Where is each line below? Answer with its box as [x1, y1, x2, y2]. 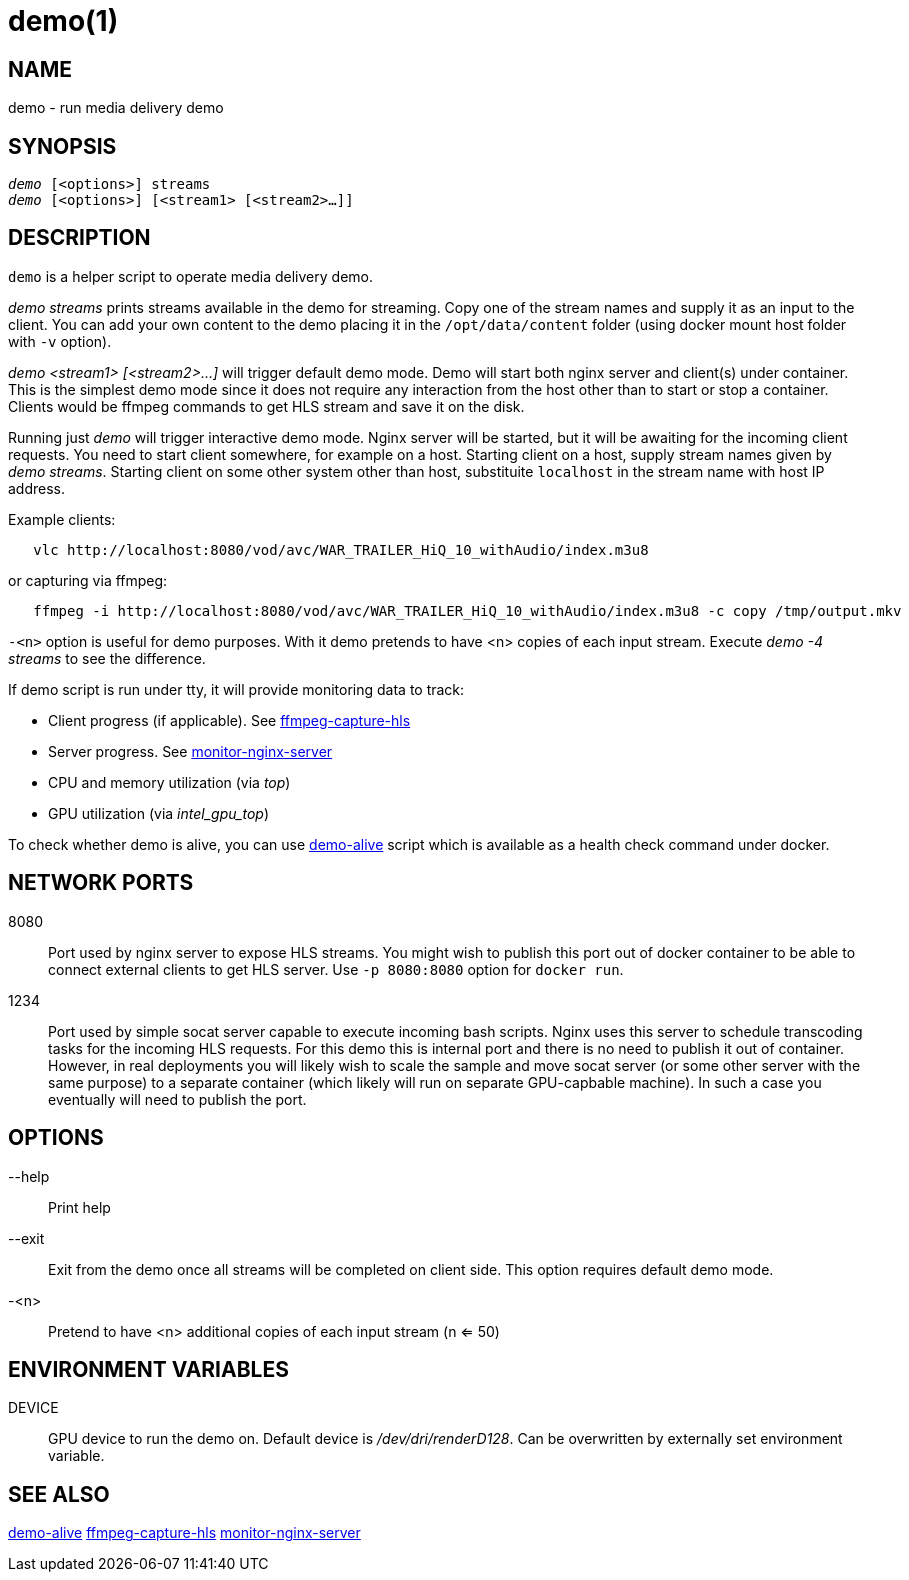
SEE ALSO [8, 1481, 110, 1507]
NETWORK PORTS [8, 870, 194, 896]
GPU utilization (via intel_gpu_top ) [48, 804, 269, 822]
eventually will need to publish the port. [48, 1090, 307, 1108]
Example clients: [8, 510, 116, 528]
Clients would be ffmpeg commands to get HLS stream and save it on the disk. [8, 397, 525, 415]
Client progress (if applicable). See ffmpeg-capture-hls [48, 711, 411, 729]
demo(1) [8, 4, 119, 38]
